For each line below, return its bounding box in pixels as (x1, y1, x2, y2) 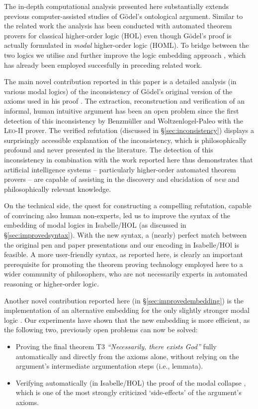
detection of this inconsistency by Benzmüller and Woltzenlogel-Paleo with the (4, 115, 243, 126)
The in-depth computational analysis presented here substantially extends (4, 1, 229, 11)
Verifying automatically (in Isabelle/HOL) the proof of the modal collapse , (15, 377, 246, 388)
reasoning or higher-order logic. (4, 278, 99, 289)
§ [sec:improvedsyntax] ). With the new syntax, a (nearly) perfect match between (4, 230, 247, 240)
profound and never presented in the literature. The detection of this (4, 144, 213, 155)
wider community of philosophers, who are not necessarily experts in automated (4, 269, 248, 279)
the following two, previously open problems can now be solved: (4, 324, 198, 335)
